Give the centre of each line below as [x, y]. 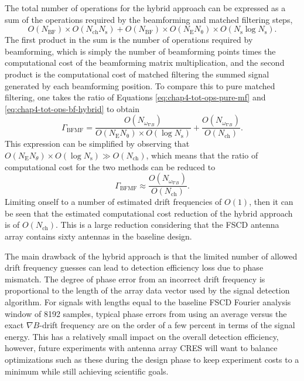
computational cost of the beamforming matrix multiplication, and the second [145, 63]
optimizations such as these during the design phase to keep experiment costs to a [152, 359]
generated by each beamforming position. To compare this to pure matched [140, 85]
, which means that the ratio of [202, 155]
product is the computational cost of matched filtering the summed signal [137, 74]
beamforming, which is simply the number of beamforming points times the [140, 51]
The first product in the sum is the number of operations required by [129, 40]
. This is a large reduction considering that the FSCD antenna [168, 225]
